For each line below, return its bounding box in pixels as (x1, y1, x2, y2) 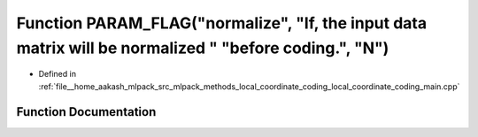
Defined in (38, 69, 77, 80)
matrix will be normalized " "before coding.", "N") (16, 38, 389, 57)
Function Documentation (16, 104, 157, 119)
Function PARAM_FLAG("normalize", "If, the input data (16, 13, 428, 33)
